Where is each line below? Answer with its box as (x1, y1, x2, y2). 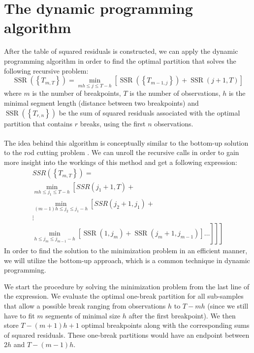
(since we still (207, 300, 249, 311)
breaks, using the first (80, 118, 146, 128)
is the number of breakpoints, (32, 88, 121, 98)
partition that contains (4, 118, 72, 128)
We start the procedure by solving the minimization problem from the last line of (4, 281, 250, 291)
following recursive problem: (4, 65, 89, 76)
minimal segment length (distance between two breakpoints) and (4, 97, 199, 108)
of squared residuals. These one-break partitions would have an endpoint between (4, 329, 250, 340)
